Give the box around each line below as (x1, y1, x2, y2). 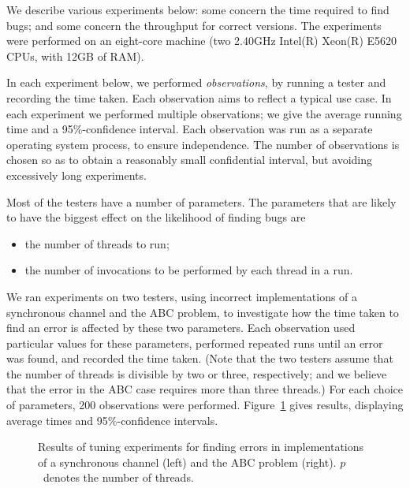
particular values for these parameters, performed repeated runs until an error (6, 334, 383, 351)
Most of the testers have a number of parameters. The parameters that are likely (6, 193, 397, 210)
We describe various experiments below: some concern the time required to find (6, 2, 389, 17)
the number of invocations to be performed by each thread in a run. (24, 262, 353, 278)
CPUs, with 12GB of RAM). (6, 47, 144, 64)
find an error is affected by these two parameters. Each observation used (6, 319, 356, 336)
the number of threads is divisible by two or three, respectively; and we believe (6, 365, 387, 382)
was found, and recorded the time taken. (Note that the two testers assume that (6, 350, 393, 367)
